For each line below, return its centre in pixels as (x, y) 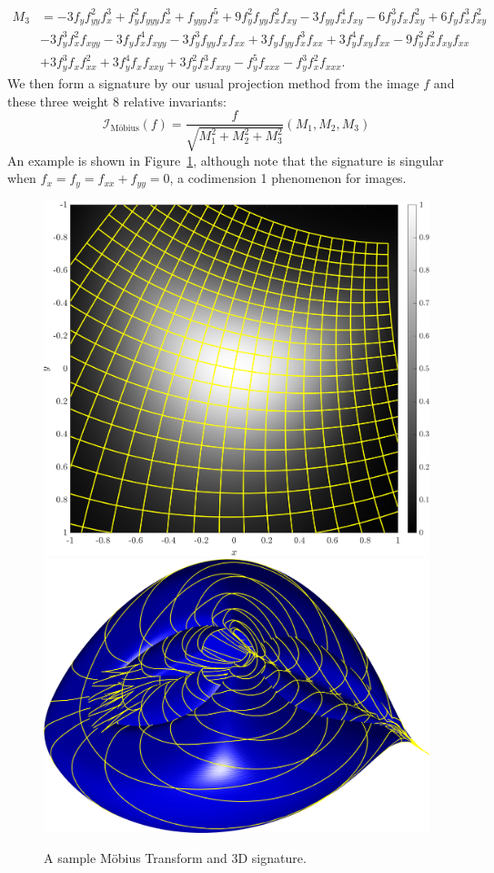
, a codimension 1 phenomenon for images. (288, 178)
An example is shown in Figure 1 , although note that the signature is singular (226, 160)
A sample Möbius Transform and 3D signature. (175, 858)
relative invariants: (175, 101)
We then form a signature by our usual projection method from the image (213, 82)
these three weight (58, 101)
